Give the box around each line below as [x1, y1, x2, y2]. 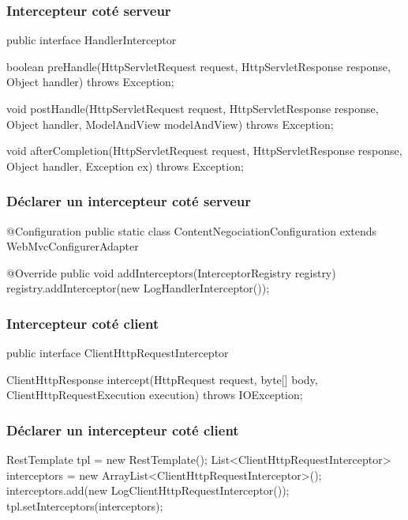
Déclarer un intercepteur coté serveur [6, 191, 252, 211]
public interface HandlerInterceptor [6, 32, 177, 48]
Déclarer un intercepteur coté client [6, 420, 239, 439]
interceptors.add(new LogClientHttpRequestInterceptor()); [6, 482, 290, 499]
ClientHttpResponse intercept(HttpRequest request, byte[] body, [6, 371, 318, 387]
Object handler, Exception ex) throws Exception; [6, 157, 244, 174]
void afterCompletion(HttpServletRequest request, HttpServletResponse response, [6, 142, 402, 159]
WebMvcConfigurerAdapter [6, 238, 139, 254]
